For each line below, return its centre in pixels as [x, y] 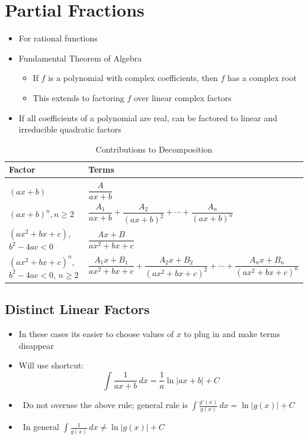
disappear [36, 345]
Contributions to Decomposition [154, 149]
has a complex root [262, 78]
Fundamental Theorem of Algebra [80, 58]
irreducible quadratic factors [70, 129]
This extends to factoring [78, 97]
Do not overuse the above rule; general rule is [105, 405]
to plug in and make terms [232, 333]
